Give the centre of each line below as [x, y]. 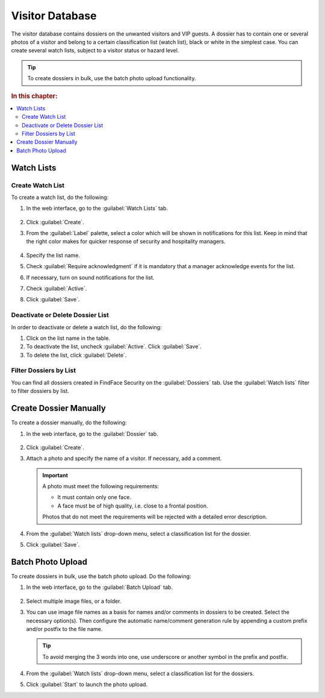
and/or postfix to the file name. [64, 629]
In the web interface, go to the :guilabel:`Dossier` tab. [92, 433]
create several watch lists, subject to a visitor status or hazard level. [95, 51]
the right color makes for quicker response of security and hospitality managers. [126, 242]
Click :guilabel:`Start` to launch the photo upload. [87, 685]
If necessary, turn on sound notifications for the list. [90, 277]
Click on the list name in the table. [68, 338]
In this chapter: [34, 96]
